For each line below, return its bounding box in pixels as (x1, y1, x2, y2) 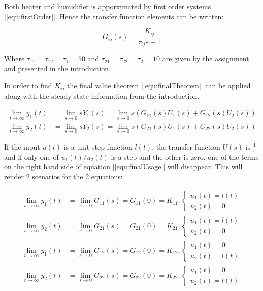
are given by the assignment (162, 53, 249, 64)
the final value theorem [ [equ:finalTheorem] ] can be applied (67, 80, 251, 91)
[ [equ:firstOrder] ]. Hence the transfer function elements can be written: (4, 11, 224, 21)
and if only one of (4, 151, 59, 162)
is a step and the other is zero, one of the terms (111, 151, 259, 162)
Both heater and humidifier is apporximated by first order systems (4, 1, 211, 11)
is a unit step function (63, 141, 133, 152)
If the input (4, 141, 40, 152)
